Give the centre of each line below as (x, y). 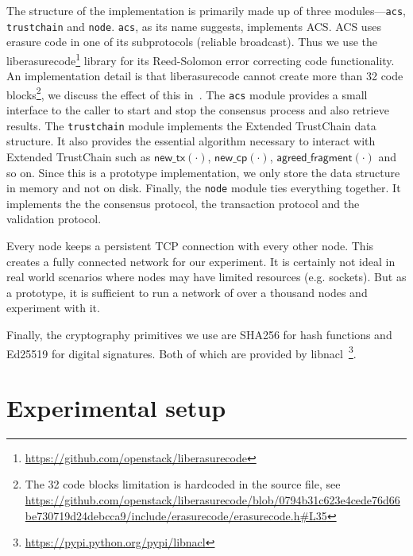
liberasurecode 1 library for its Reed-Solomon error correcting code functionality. (201, 59)
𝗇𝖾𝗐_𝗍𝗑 (170, 158)
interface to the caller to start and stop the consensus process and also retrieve (198, 110)
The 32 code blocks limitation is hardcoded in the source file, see (183, 484)
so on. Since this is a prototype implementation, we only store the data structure (203, 172)
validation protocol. (54, 219)
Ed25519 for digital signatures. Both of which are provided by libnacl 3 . (181, 352)
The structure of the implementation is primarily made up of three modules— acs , (206, 10)
